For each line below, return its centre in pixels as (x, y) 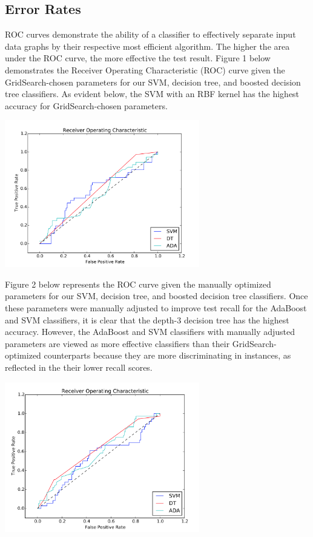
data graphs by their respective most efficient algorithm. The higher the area (147, 46)
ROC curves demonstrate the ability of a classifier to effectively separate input (150, 34)
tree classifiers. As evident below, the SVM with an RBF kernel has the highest (152, 94)
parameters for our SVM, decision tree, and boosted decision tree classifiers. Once (156, 296)
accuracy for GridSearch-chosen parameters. (86, 105)
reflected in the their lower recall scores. (79, 367)
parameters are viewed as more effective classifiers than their (117, 343)
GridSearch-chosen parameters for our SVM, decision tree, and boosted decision (153, 82)
